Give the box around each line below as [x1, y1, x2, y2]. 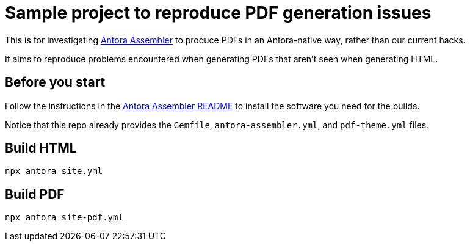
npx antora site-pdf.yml [5, 212, 123, 223]
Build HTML [5, 140, 77, 156]
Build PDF [5, 186, 65, 202]
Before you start [5, 74, 106, 90]
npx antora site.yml [5, 166, 103, 176]
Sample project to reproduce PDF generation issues [5, 2, 432, 23]
